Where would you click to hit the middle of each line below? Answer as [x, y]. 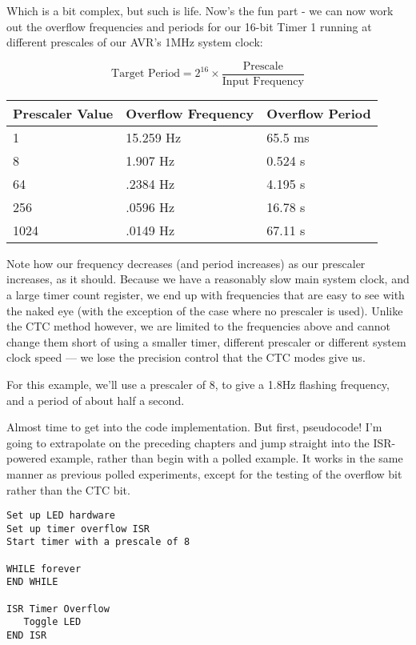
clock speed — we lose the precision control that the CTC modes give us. [186, 357]
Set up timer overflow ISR [78, 529]
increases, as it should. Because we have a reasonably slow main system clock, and [208, 279]
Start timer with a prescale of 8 [98, 542]
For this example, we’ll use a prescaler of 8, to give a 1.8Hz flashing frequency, [198, 384]
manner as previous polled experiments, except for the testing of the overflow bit [204, 473]
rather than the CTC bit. [68, 489]
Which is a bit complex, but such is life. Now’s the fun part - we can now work [200, 10]
